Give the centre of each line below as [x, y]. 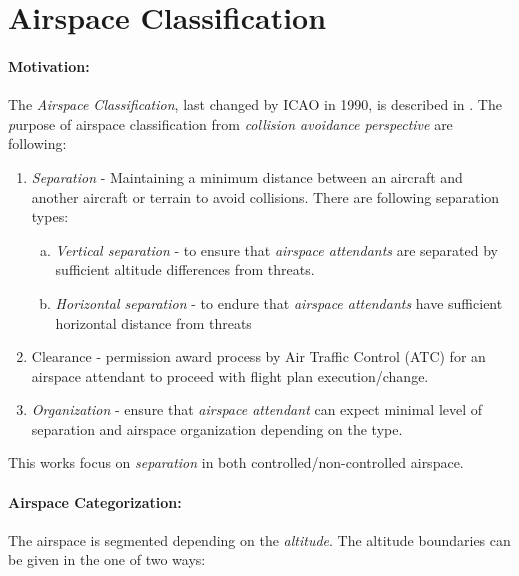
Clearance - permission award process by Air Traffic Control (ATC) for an [258, 356]
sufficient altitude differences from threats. [185, 269]
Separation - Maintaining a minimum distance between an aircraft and [247, 176]
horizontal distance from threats [153, 322]
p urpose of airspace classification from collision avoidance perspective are [230, 123]
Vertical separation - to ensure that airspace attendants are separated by [276, 249]
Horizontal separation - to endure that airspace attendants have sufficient [279, 302]
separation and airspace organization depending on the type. [217, 428]
